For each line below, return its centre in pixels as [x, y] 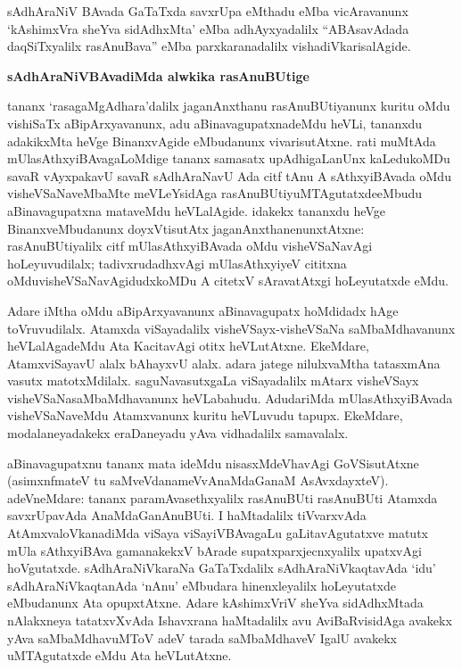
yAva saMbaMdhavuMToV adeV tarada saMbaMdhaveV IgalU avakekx [202, 637]
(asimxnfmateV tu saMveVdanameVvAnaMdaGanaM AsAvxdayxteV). [198, 480]
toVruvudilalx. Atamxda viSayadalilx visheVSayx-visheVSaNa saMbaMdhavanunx [231, 328]
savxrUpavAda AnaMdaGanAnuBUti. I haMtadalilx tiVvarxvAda [187, 515]
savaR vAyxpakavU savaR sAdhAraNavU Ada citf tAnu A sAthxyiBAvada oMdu [229, 175]
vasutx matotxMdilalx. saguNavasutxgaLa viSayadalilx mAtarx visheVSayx [213, 380]
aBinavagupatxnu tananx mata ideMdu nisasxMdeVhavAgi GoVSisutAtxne [213, 463]
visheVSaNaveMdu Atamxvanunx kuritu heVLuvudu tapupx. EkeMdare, [205, 415]
